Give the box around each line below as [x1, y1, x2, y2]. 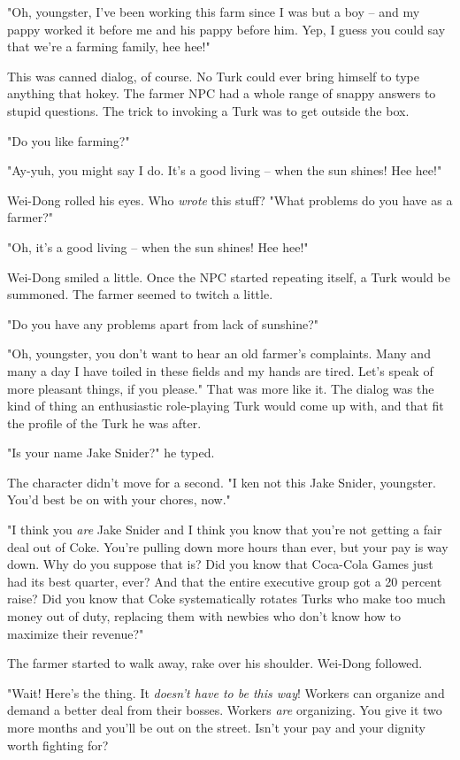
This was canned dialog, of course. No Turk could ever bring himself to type [7, 66, 419, 85]
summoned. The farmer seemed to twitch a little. [7, 285, 273, 303]
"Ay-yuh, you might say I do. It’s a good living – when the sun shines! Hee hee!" [7, 161, 442, 180]
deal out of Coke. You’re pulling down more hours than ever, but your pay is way [7, 537, 448, 556]
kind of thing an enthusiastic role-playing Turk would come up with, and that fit [7, 396, 444, 415]
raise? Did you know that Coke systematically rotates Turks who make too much [7, 589, 446, 608]
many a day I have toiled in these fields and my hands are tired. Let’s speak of [7, 361, 433, 380]
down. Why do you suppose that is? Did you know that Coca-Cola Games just [7, 555, 433, 573]
